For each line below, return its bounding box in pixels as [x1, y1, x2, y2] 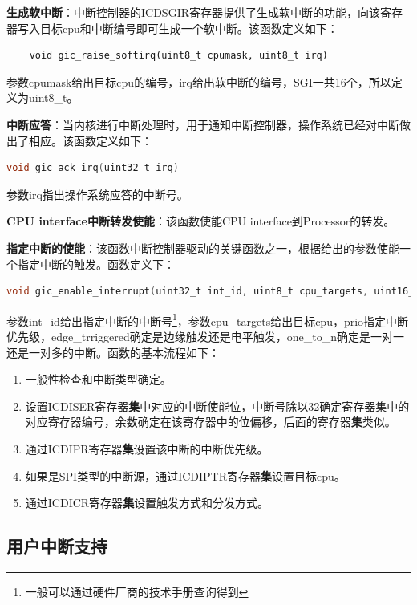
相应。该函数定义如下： [28, 132, 152, 148]
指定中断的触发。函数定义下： [17, 255, 175, 272]
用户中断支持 [6, 534, 107, 558]
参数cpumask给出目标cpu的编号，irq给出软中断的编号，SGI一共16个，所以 [6, 73, 391, 90]
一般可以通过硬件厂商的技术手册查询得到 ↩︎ [25, 583, 249, 599]
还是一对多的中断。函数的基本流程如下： [6, 343, 220, 360]
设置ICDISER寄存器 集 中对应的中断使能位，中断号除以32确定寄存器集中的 [25, 397, 410, 414]
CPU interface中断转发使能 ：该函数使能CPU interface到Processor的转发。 [6, 213, 395, 229]
